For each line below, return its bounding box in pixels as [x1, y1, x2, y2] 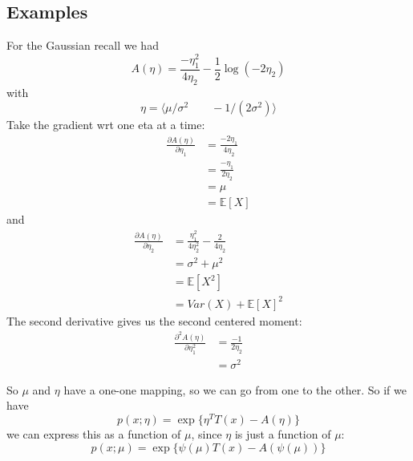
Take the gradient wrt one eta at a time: [6, 116, 205, 133]
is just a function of [234, 425, 331, 442]
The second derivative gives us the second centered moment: [6, 312, 302, 329]
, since [191, 425, 222, 442]
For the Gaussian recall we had [6, 37, 159, 54]
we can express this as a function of [6, 425, 181, 442]
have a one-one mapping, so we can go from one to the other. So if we [63, 381, 407, 398]
